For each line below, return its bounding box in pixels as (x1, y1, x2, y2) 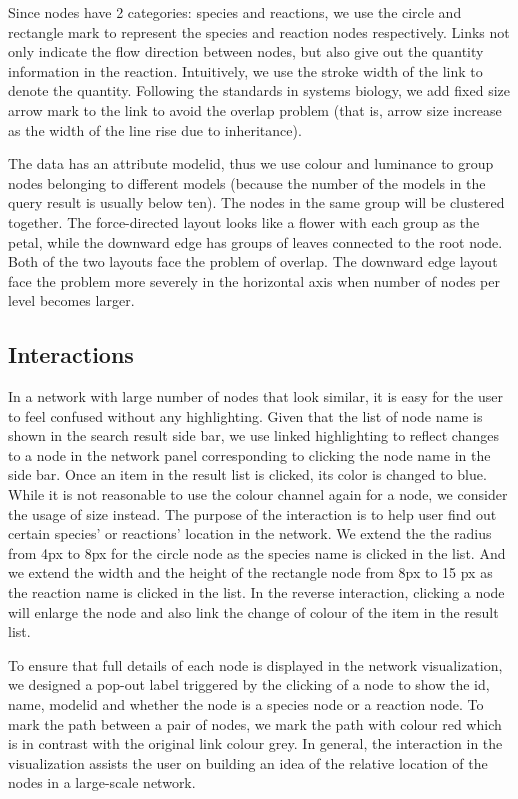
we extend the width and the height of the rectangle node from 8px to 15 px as (8, 562, 493, 583)
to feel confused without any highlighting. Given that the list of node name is (8, 405, 483, 426)
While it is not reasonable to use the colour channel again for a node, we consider (8, 484, 508, 505)
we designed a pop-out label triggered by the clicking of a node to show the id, (8, 674, 490, 695)
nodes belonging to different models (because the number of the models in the (8, 172, 486, 193)
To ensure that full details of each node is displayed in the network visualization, (8, 654, 503, 675)
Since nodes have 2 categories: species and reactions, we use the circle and (8, 2, 462, 22)
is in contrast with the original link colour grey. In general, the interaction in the (8, 733, 503, 754)
